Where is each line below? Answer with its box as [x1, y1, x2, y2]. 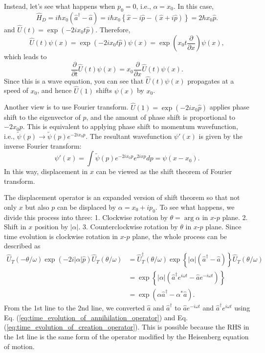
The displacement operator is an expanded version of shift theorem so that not [4, 192, 240, 202]
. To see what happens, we [155, 201, 235, 212]
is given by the [199, 131, 243, 141]
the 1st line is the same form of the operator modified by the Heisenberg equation [4, 331, 249, 341]
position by [34, 221, 68, 232]
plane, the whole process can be [132, 231, 227, 241]
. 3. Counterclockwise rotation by [78, 221, 178, 232]
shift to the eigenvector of [4, 111, 81, 122]
